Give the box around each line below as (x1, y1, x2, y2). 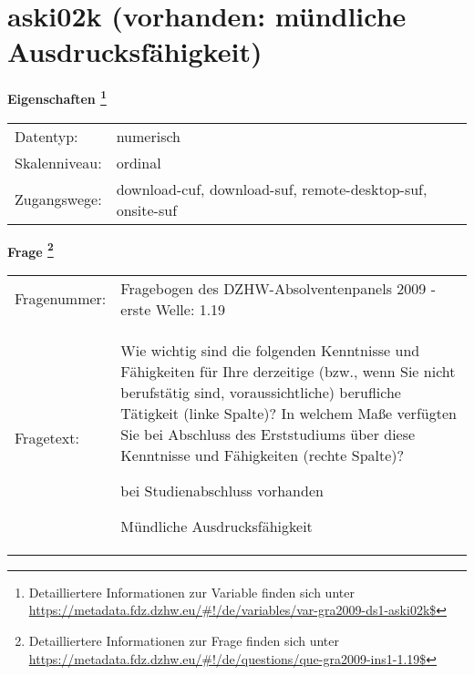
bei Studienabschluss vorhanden (120, 479, 324, 501)
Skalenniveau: (15, 151, 102, 173)
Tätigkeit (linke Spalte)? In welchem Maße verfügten (120, 402, 457, 424)
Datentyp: (15, 125, 78, 147)
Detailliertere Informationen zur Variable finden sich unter (28, 582, 355, 601)
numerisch (116, 125, 180, 147)
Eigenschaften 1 (7, 87, 107, 107)
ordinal (116, 151, 161, 173)
